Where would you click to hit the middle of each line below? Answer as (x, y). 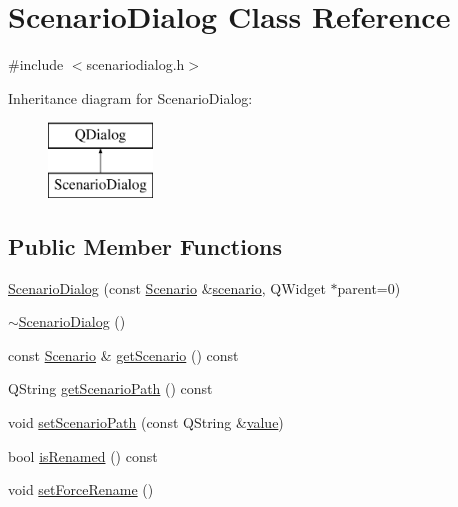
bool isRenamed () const (83, 455)
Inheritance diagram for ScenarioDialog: (130, 97)
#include (36, 64)
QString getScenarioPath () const (110, 388)
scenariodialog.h (135, 64)
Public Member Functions (145, 245)
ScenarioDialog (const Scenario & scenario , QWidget (167, 287)
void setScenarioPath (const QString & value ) (146, 422)
